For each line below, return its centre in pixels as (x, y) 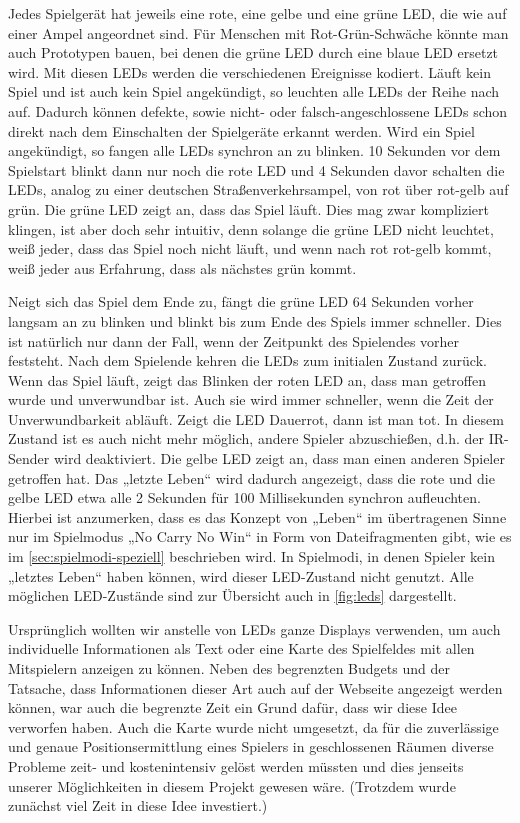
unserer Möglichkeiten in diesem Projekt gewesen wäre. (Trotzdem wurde (232, 785)
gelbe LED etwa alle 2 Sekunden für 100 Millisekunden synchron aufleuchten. (244, 497)
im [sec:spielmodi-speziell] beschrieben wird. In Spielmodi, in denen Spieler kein (251, 556)
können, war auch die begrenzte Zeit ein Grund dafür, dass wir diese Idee (232, 707)
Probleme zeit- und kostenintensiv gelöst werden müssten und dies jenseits (236, 765)
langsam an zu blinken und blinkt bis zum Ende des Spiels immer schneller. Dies (255, 320)
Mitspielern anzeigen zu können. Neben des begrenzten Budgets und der (229, 668)
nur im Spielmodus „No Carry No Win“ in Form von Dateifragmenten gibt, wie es (260, 536)
